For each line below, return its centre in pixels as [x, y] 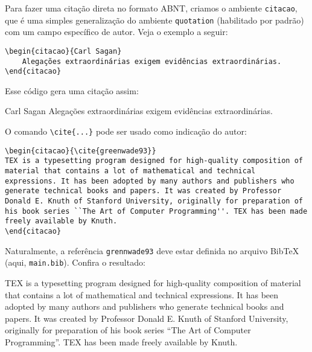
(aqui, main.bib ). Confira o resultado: [75, 262]
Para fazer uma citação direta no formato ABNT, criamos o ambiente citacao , [151, 8]
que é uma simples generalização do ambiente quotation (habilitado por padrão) [154, 20]
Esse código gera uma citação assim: [72, 90]
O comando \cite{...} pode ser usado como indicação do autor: [126, 131]
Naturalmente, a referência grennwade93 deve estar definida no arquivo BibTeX [152, 250]
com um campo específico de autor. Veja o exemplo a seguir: [116, 32]
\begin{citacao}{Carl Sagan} [63, 51]
